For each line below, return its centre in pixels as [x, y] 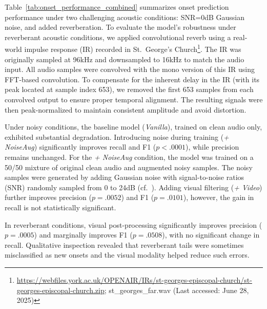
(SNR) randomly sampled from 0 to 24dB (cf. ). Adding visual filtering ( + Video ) [133, 187]
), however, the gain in [219, 197]
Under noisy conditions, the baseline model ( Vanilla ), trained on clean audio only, [133, 127]
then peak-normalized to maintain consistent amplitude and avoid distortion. [126, 109]
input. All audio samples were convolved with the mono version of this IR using [130, 69]
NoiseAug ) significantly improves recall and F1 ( [80, 147]
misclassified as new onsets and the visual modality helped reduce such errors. [127, 255]
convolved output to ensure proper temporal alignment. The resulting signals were [134, 99]
